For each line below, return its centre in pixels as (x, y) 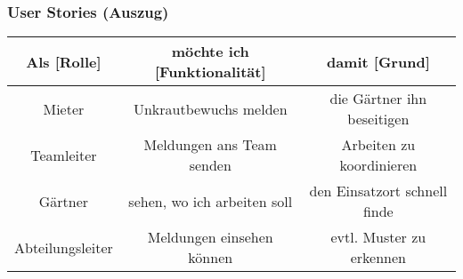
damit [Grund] (378, 61)
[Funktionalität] (210, 72)
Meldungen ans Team (210, 145)
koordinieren (378, 165)
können (211, 258)
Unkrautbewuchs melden (210, 108)
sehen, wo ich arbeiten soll (211, 201)
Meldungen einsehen (210, 237)
